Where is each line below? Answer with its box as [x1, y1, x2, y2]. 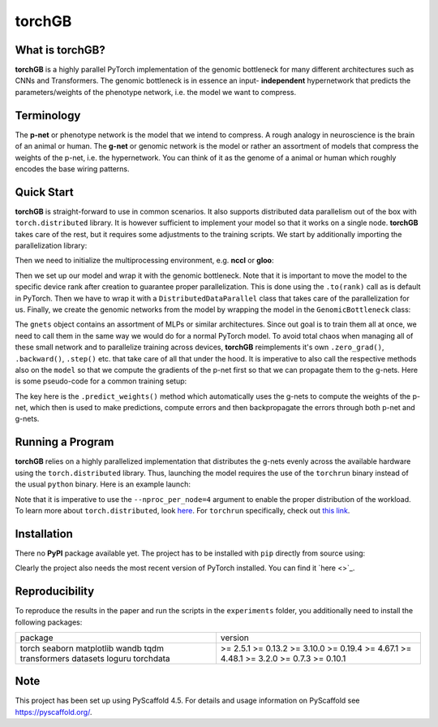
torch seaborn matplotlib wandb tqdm [19, 643, 164, 654]
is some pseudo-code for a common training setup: [15, 376, 187, 386]
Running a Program [15, 435, 114, 449]
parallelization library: [15, 240, 88, 250]
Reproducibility [15, 585, 95, 599]
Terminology [15, 108, 81, 122]
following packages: [15, 617, 83, 627]
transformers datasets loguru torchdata [19, 652, 170, 664]
